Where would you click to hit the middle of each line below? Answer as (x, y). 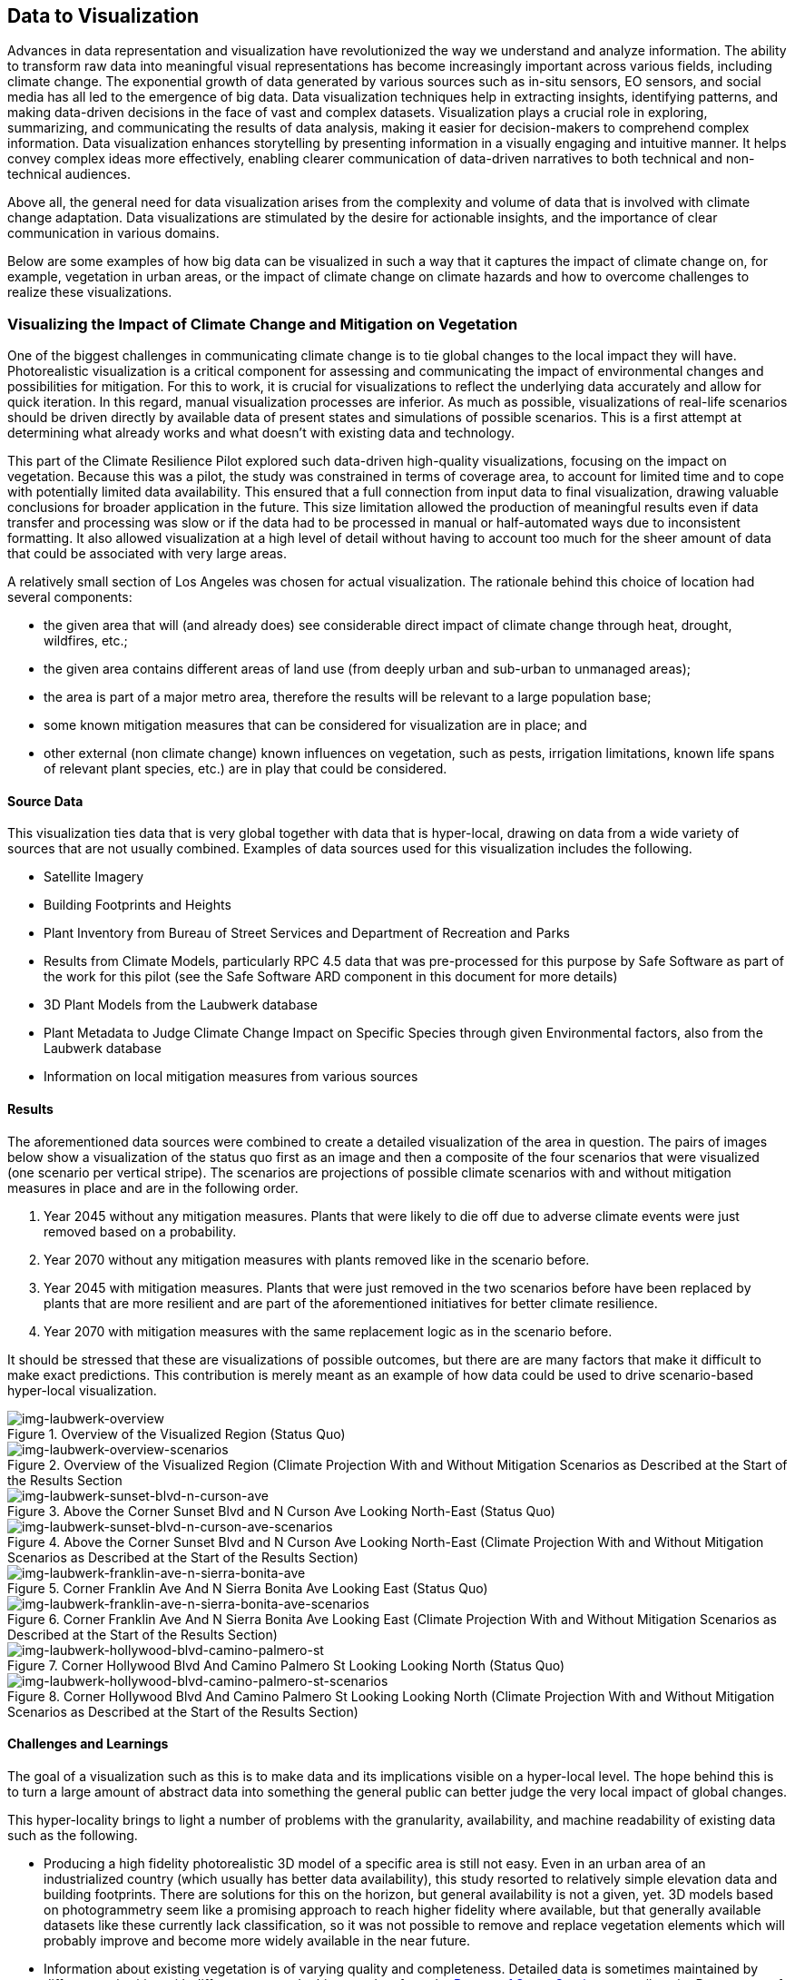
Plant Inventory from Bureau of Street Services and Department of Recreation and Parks (307, 933)
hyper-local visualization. (82, 1390)
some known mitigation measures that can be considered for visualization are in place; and (315, 725)
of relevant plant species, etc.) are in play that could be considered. (245, 769)
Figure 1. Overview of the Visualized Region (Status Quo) (177, 1433)
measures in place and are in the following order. (153, 1187)
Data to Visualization (103, 16)
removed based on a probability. (140, 1231)
